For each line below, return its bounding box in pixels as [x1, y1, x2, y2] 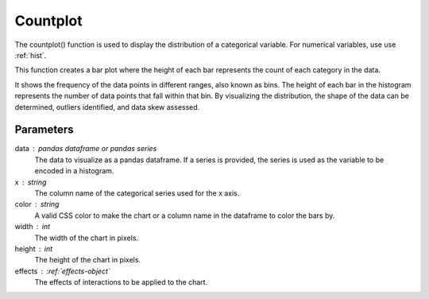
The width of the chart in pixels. [34, 233, 139, 243]
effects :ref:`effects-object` [14, 266, 110, 276]
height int [14, 243, 53, 254]
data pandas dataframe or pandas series [14, 144, 157, 153]
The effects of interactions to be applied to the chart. [34, 278, 208, 287]
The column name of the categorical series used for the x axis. [34, 188, 240, 198]
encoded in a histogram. [34, 166, 114, 176]
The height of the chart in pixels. [34, 255, 141, 265]
